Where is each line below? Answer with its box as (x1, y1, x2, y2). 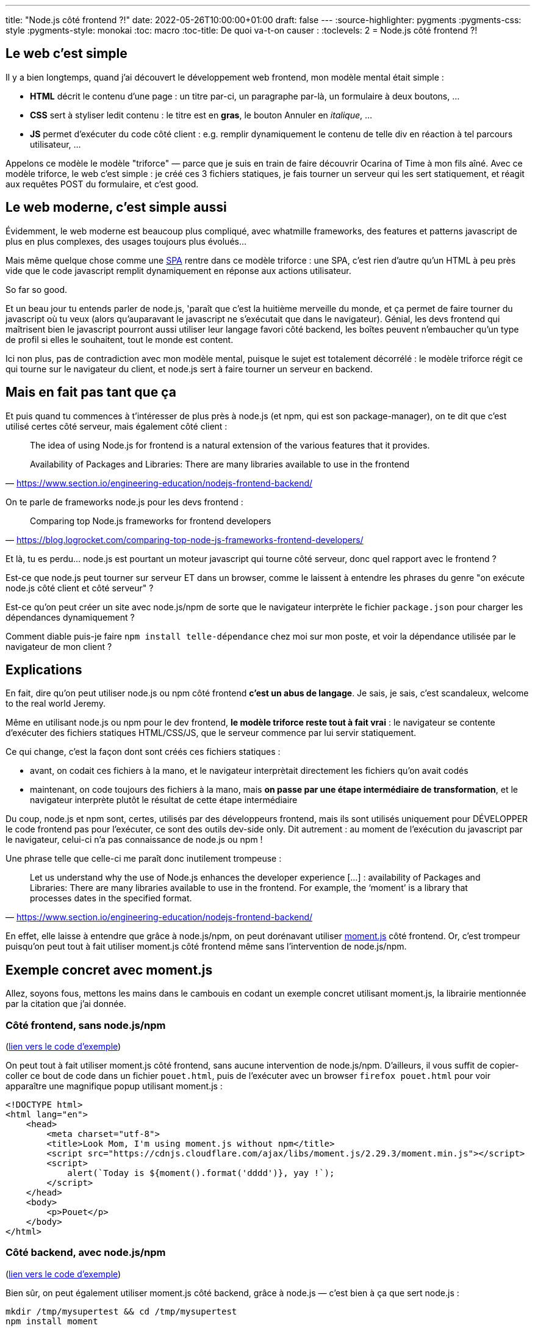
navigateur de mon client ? (5, 641, 112, 652)
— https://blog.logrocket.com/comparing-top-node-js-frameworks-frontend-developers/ (5, 534, 364, 545)
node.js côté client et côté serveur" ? (5, 582, 154, 593)
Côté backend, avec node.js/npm (5, 1246, 166, 1259)
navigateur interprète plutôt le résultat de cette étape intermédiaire (30, 795, 298, 806)
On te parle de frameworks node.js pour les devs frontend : (5, 496, 243, 507)
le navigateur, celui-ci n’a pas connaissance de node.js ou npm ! (5, 834, 263, 845)
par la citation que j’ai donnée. (5, 998, 126, 1009)
